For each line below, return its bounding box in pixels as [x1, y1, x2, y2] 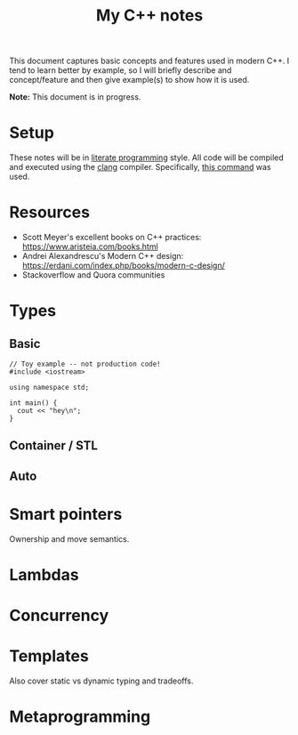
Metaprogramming [9, 707, 151, 727]
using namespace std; [9, 384, 90, 392]
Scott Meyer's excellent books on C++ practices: [21, 232, 202, 243]
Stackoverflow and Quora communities [21, 270, 165, 280]
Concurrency [9, 606, 109, 626]
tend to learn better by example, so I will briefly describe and [9, 65, 232, 76]
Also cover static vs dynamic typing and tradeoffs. [9, 675, 194, 686]
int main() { [9, 399, 58, 408]
